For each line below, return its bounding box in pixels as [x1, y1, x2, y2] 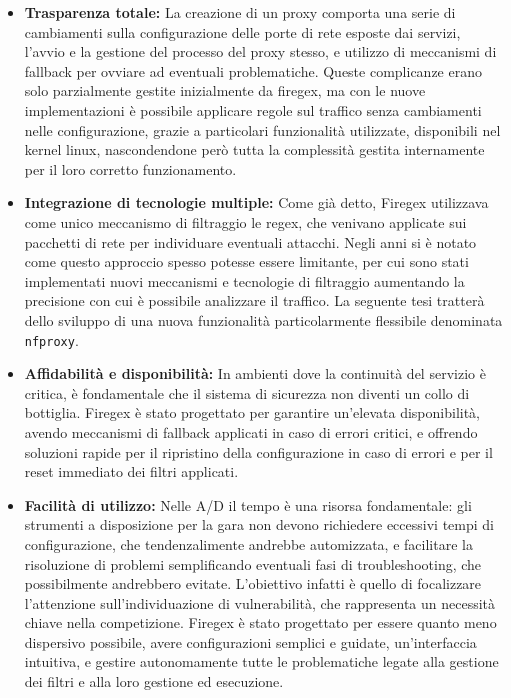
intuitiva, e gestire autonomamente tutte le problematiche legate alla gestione [24, 651, 499, 672]
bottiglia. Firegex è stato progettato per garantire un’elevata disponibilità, [24, 402, 481, 423]
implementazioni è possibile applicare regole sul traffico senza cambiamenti [24, 99, 482, 120]
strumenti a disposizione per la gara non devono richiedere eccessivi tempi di [24, 514, 494, 535]
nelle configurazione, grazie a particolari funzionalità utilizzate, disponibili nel [24, 119, 501, 140]
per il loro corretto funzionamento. [24, 158, 237, 179]
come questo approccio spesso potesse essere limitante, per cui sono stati [24, 251, 469, 272]
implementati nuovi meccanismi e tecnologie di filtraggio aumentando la [24, 270, 465, 291]
